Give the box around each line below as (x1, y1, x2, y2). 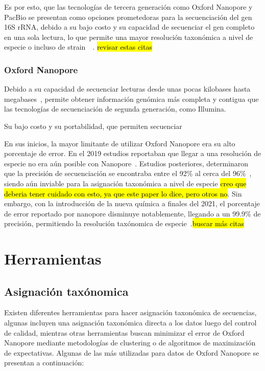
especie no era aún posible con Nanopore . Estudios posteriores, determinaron (4, 158, 249, 168)
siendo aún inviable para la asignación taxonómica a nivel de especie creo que (4, 178, 247, 188)
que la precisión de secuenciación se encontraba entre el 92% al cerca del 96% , (4, 168, 252, 179)
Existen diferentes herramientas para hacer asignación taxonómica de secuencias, (4, 307, 257, 318)
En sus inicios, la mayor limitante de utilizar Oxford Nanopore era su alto (4, 138, 235, 148)
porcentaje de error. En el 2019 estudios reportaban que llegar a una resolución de (4, 148, 261, 159)
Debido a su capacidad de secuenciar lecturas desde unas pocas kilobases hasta (4, 83, 251, 94)
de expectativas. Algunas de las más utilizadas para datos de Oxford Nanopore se (4, 347, 259, 358)
